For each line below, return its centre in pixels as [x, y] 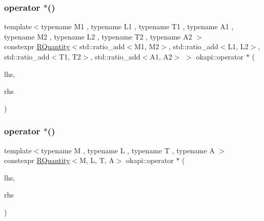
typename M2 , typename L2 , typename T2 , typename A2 [98, 36]
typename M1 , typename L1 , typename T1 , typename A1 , [137, 26]
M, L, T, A [97, 160]
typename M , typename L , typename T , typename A [128, 150]
